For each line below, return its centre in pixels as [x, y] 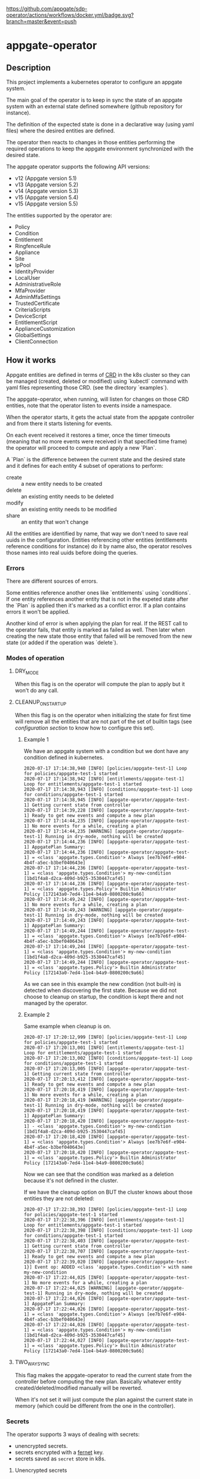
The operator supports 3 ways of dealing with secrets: [73, 1435]
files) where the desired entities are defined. [61, 131]
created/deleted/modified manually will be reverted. [79, 1388]
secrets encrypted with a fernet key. [59, 1453]
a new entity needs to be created [62, 483]
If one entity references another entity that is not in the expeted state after [97, 599]
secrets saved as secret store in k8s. [60, 1459]
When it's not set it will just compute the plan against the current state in [104, 1399]
